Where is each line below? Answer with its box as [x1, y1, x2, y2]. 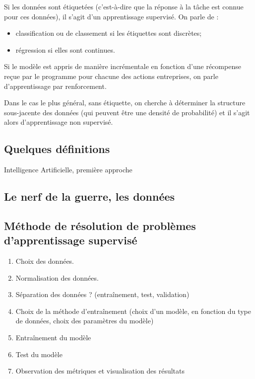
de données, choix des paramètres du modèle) [15, 315, 154, 326]
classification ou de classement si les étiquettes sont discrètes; [15, 28, 202, 38]
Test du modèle [15, 349, 63, 359]
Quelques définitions [4, 141, 110, 156]
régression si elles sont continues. [15, 44, 115, 55]
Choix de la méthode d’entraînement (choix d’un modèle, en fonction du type [15, 305, 251, 316]
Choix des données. [15, 256, 74, 266]
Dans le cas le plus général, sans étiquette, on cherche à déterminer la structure [4, 97, 246, 108]
